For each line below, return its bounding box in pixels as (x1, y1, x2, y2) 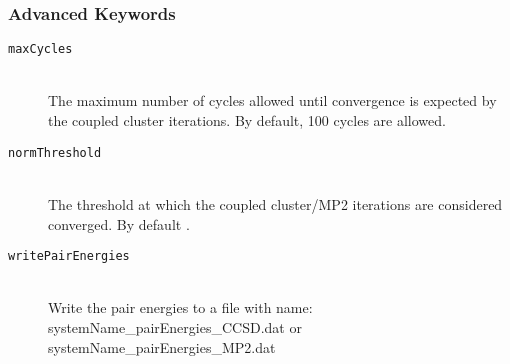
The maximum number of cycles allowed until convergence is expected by (48, 90, 497, 111)
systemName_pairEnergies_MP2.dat (48, 336, 276, 357)
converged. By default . (48, 213, 190, 234)
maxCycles (8, 42, 73, 57)
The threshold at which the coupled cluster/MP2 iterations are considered (48, 193, 503, 214)
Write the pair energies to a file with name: (48, 297, 313, 318)
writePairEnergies (8, 249, 130, 264)
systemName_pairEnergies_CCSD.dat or (48, 316, 302, 337)
